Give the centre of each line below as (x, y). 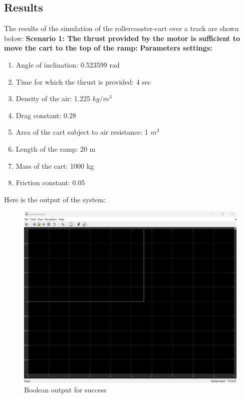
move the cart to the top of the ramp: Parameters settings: (108, 48)
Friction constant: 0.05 (50, 182)
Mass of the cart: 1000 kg (55, 165)
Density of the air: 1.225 (53, 98)
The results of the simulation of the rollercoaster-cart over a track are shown (121, 28)
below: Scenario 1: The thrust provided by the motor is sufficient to (122, 38)
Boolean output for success (65, 390)
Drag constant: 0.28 (46, 115)
